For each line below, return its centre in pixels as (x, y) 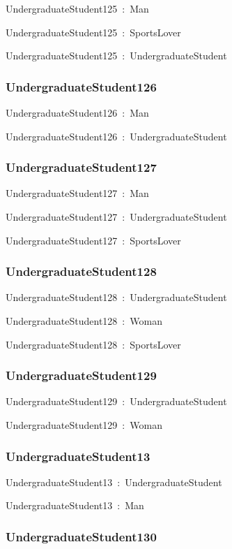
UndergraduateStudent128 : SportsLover (93, 344)
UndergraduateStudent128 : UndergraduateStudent (116, 297)
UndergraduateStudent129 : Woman (84, 425)
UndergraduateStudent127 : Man (77, 193)
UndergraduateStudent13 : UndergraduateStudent (114, 482)
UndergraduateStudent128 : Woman (84, 321)
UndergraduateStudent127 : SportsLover (93, 240)
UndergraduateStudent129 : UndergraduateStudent (116, 401)
